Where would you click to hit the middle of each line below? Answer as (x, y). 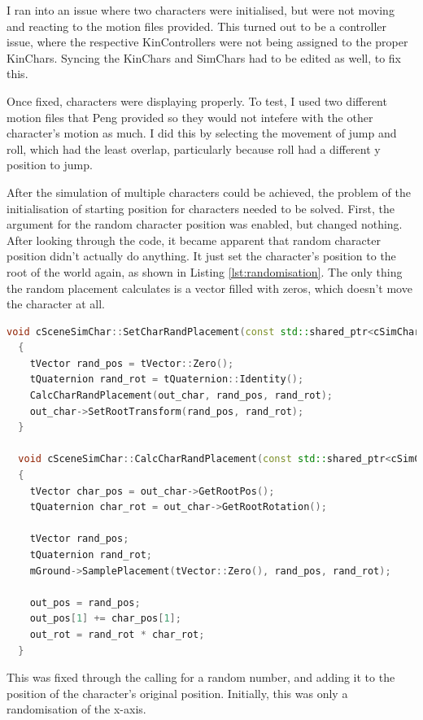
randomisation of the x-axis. (76, 709)
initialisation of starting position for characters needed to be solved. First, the (201, 208)
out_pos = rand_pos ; (85, 602)
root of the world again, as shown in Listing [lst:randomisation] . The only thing (205, 271)
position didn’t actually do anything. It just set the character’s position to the (201, 256)
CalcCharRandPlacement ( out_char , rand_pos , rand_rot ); (181, 396)
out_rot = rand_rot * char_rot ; (117, 634)
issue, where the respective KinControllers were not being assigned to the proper (207, 42)
